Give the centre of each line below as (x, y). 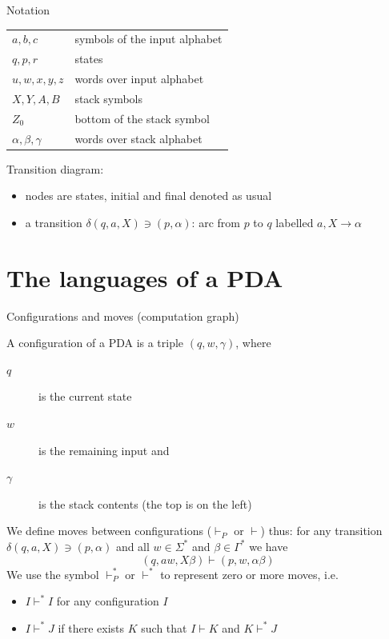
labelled (295, 222)
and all (132, 546)
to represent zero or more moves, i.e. (249, 574)
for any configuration (108, 601)
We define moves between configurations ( (109, 531)
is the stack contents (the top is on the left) (145, 503)
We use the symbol (53, 574)
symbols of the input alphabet (148, 39)
